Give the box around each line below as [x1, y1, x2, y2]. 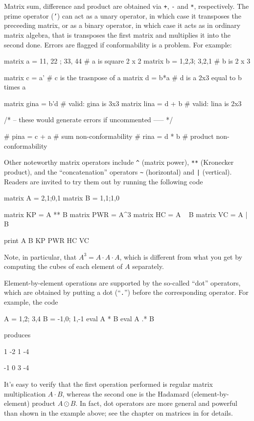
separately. [132, 261, 164, 271]
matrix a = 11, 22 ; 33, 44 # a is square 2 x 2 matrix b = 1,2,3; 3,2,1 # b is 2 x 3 [4, 56, 251, 66]
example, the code [4, 296, 58, 307]
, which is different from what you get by [119, 251, 242, 262]
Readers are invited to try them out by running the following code [4, 176, 203, 186]
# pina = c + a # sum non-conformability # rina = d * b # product [4, 131, 214, 141]
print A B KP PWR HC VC [4, 235, 89, 245]
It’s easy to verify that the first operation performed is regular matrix [4, 378, 213, 389]
